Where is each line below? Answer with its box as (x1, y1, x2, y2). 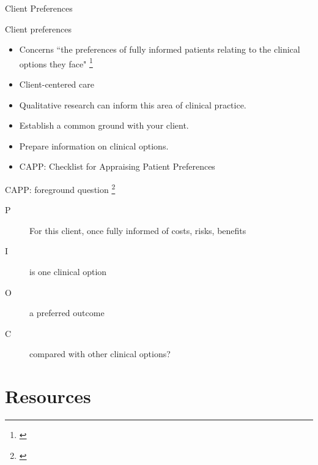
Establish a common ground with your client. (19, 119, 189, 132)
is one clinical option (29, 265, 107, 278)
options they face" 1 (19, 55, 93, 70)
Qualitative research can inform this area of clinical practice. (19, 98, 246, 111)
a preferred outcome (29, 306, 105, 319)
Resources (5, 384, 91, 409)
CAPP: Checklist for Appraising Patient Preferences (19, 160, 215, 173)
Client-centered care (19, 78, 94, 91)
